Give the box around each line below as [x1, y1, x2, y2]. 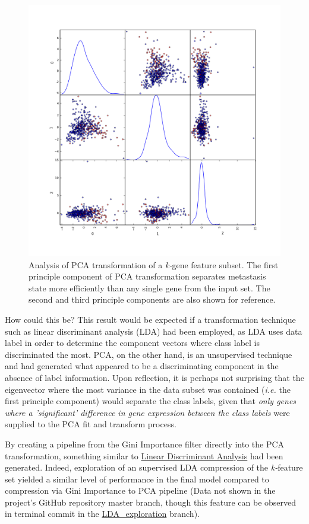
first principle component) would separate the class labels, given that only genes [5, 395, 297, 407]
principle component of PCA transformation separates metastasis [29, 270, 266, 282]
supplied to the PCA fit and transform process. [5, 418, 176, 430]
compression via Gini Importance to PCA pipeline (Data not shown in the [5, 484, 276, 497]
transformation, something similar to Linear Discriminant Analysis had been [5, 449, 283, 462]
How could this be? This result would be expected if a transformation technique [5, 313, 296, 325]
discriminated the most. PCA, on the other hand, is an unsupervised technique [5, 348, 292, 360]
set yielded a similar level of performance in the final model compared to [5, 472, 269, 485]
